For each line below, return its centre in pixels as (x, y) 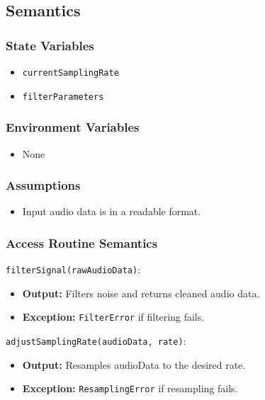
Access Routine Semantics (82, 242)
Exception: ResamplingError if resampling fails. (130, 388)
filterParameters (63, 97)
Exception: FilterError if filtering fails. (113, 317)
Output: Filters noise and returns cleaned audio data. (141, 293)
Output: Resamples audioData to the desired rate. (134, 364)
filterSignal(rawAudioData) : (73, 269)
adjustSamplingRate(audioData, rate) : (96, 341)
